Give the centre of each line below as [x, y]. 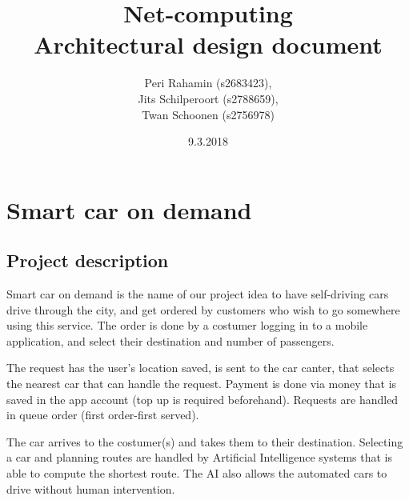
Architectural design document [208, 44]
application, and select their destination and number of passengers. [170, 340]
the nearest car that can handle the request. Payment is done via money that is [202, 384]
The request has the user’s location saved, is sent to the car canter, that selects [200, 368]
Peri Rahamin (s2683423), [208, 83]
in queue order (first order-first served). [103, 415]
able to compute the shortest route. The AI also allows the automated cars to [197, 473]
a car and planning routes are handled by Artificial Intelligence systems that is [199, 457]
